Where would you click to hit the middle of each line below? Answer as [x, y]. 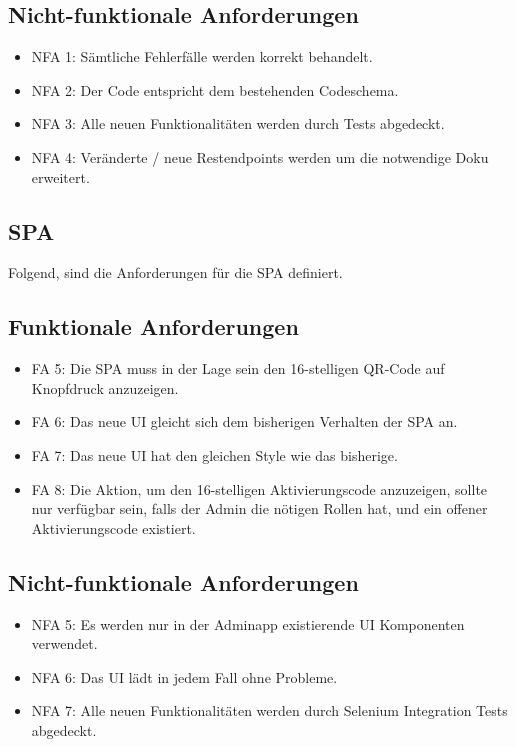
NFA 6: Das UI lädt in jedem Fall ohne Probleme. [184, 676]
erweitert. [60, 176]
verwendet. [64, 643]
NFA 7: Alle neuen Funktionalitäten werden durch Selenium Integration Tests [269, 710]
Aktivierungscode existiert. [113, 527]
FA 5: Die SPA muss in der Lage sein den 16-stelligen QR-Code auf [238, 368]
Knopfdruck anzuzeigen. [105, 387]
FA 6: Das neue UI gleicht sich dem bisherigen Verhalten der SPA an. [244, 421]
